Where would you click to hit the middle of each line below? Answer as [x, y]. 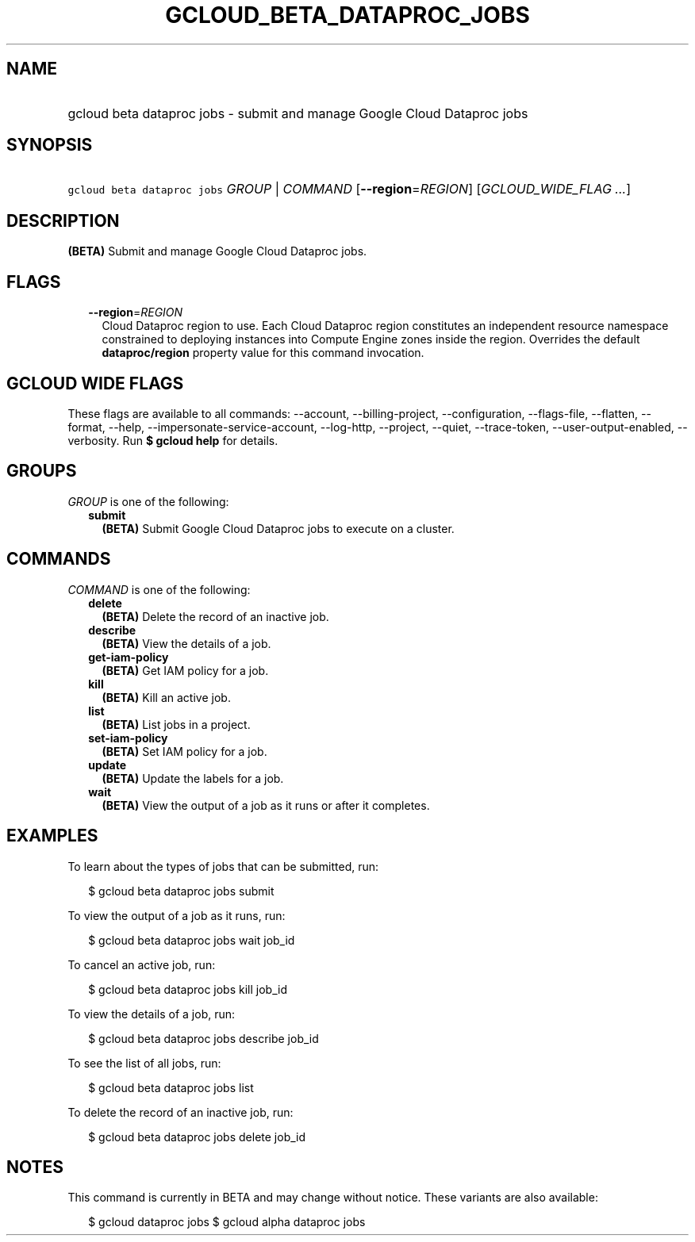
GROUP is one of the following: [148, 501]
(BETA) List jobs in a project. [176, 724]
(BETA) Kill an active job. [166, 697]
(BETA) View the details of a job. [186, 643]
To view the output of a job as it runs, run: [177, 915]
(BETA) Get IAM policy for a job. [185, 670]
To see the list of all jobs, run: [144, 1063]
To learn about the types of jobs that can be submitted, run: [223, 866]
